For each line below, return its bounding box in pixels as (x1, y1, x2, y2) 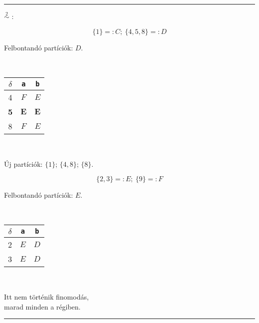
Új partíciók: (4, 158, 43, 169)
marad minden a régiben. (4, 301, 81, 312)
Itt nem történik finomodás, (4, 291, 89, 302)
